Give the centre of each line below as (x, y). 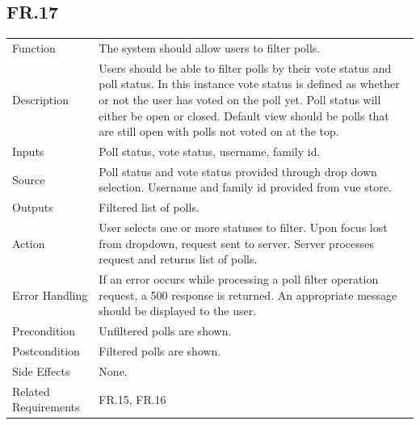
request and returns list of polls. (178, 259)
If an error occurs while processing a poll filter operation (239, 279)
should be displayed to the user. (178, 311)
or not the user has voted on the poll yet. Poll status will (240, 99)
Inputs (28, 151)
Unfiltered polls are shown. (165, 331)
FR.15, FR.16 (132, 399)
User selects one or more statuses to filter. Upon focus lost (243, 227)
